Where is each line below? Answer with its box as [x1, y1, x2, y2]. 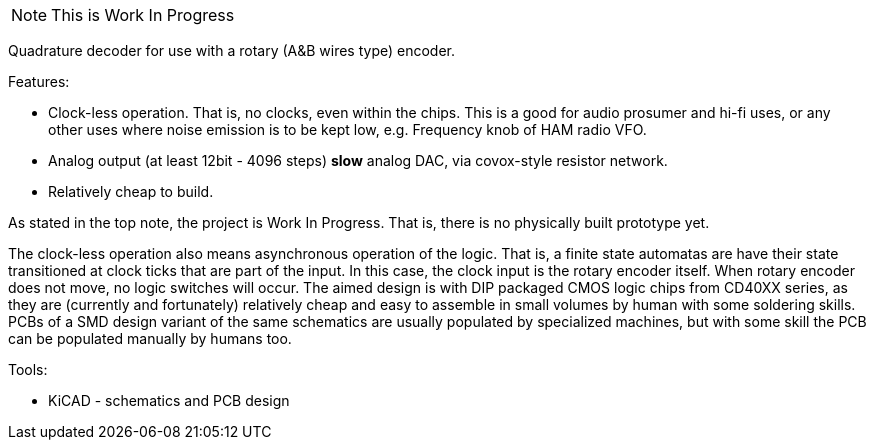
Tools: [8, 361, 48, 378]
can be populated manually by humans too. [8, 330, 292, 347]
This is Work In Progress [51, 5, 235, 25]
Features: [8, 73, 70, 90]
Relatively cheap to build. [48, 183, 214, 200]
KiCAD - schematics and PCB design [48, 392, 290, 409]
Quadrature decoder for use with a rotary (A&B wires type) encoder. [8, 42, 456, 59]
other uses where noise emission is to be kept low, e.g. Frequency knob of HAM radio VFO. [48, 121, 647, 138]
